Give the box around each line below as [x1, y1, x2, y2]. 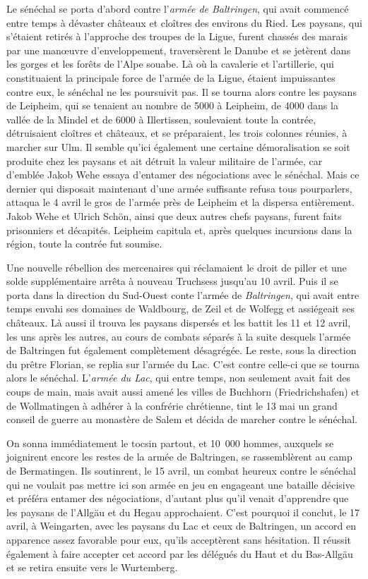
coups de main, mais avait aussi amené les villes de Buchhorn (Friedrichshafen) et [6, 384, 360, 399]
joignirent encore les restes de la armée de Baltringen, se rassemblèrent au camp [6, 449, 352, 464]
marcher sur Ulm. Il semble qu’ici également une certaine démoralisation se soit [6, 139, 350, 154]
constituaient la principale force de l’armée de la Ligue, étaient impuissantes [6, 70, 336, 85]
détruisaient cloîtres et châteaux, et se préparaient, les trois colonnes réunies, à [6, 126, 348, 140]
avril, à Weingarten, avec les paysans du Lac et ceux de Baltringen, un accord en [6, 518, 357, 533]
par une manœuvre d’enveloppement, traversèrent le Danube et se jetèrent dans [6, 42, 351, 57]
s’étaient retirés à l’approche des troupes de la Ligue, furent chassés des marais [6, 29, 348, 44]
